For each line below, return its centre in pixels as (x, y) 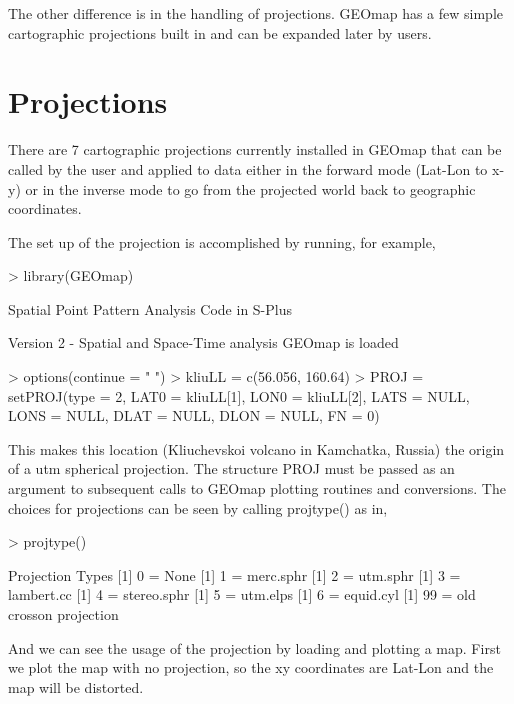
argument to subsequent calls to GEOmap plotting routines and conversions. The (257, 488)
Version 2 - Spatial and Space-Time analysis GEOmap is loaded (203, 342)
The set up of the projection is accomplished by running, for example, (222, 241)
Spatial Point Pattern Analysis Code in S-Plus (150, 308)
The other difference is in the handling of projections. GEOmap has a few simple (255, 13)
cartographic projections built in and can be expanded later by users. (220, 32)
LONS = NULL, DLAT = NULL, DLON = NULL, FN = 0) (194, 415)
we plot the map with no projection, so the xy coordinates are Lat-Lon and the (251, 667)
